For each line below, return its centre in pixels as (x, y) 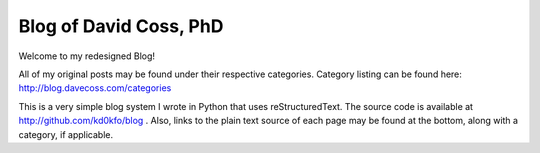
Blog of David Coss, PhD (121, 26)
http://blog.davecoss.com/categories (95, 88)
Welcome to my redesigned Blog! (86, 56)
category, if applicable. (66, 134)
